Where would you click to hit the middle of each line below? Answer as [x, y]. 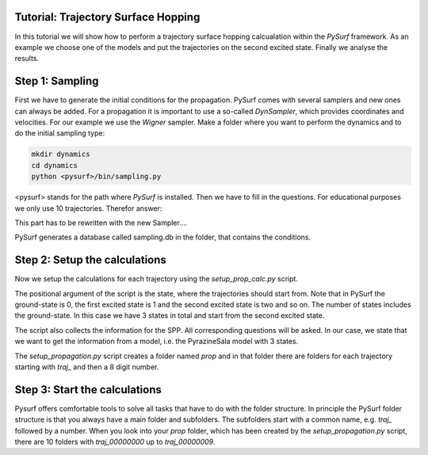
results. [27, 59]
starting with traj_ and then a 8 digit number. [87, 367]
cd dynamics [55, 165]
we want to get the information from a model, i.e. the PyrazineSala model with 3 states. [157, 342]
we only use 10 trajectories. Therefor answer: [88, 208]
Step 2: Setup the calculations [90, 260]
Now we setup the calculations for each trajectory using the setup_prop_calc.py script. [157, 279]
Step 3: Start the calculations [88, 390]
